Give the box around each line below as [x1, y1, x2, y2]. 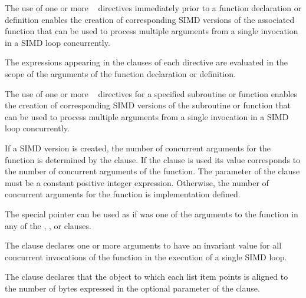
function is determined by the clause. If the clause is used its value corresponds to [5, 153, 301, 165]
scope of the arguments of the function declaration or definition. [5, 67, 236, 80]
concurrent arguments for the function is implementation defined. [5, 188, 241, 200]
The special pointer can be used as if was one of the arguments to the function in [5, 207, 298, 220]
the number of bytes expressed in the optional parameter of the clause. [5, 282, 260, 294]
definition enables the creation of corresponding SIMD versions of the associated [5, 13, 295, 25]
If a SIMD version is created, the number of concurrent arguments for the [5, 141, 271, 154]
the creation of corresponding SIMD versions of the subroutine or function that [5, 99, 291, 111]
